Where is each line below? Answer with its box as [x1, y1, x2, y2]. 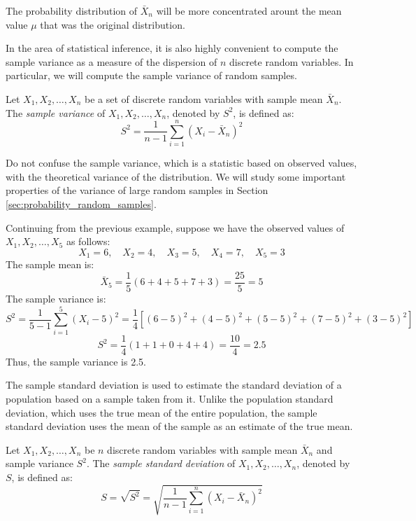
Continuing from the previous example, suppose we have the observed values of [6, 220, 345, 235]
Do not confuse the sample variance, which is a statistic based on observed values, [6, 155, 357, 170]
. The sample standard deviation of [86, 456, 236, 471]
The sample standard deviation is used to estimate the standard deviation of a [6, 377, 342, 392]
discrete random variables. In [229, 54, 354, 69]
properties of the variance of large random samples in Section [6, 183, 268, 197]
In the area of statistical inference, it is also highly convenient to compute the [6, 41, 338, 55]
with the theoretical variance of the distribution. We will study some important [6, 169, 346, 183]
